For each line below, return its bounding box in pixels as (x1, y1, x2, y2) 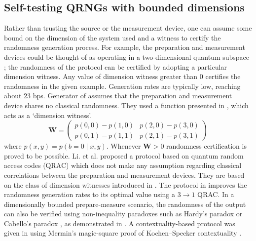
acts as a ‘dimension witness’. (4, 110, 92, 120)
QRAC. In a (197, 189, 234, 200)
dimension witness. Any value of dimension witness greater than (4, 71, 198, 81)
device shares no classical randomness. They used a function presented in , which (4, 100, 249, 110)
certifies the (205, 71, 241, 81)
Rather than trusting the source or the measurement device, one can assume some (4, 23, 252, 33)
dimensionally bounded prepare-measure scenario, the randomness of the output (4, 199, 246, 209)
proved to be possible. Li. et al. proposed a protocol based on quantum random (4, 150, 244, 161)
